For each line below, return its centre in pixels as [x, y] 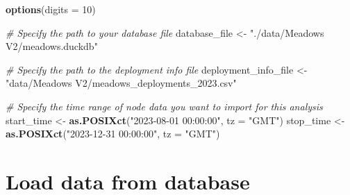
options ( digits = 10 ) [51, 9]
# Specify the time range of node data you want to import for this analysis [164, 106]
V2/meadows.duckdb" [52, 46]
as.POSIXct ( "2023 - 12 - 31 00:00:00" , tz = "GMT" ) [113, 134]
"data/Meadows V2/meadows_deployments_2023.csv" [121, 83]
